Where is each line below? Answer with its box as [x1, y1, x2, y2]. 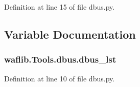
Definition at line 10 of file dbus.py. [4, 73, 115, 83]
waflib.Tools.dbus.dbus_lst [4, 53, 116, 66]
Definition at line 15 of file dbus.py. [4, 2, 115, 12]
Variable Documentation [4, 26, 136, 42]
